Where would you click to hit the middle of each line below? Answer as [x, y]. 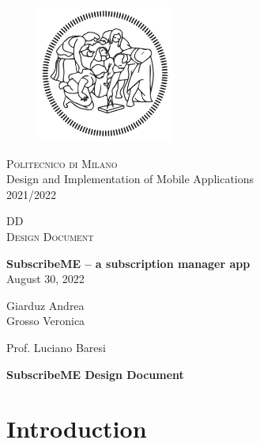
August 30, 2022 [45, 279]
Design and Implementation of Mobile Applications [130, 179]
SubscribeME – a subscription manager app [128, 263]
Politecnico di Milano [62, 163]
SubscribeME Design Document [95, 374]
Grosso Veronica [46, 321]
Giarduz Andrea [45, 305]
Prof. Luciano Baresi [56, 348]
